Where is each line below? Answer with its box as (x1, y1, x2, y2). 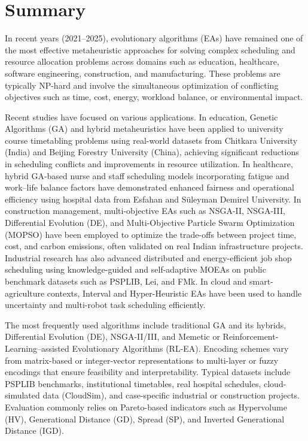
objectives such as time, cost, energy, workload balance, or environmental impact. (5, 90, 303, 103)
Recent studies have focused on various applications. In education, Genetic (5, 110, 278, 123)
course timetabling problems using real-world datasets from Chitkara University (5, 134, 298, 146)
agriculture (5, 286, 45, 299)
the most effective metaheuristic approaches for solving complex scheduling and (5, 43, 295, 56)
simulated (5, 389, 40, 401)
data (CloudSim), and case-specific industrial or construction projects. (42, 389, 300, 401)
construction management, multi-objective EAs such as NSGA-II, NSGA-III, (5, 204, 285, 217)
